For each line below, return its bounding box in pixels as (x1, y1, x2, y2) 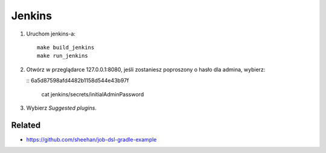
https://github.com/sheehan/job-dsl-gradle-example (26, 136, 157, 143)
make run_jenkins (37, 52, 88, 60)
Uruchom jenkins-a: (26, 30, 75, 37)
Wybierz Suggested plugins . (26, 104, 97, 111)
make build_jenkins (37, 44, 95, 51)
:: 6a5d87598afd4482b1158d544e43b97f (26, 77, 129, 84)
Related (11, 120, 41, 130)
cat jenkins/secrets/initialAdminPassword (41, 90, 144, 98)
